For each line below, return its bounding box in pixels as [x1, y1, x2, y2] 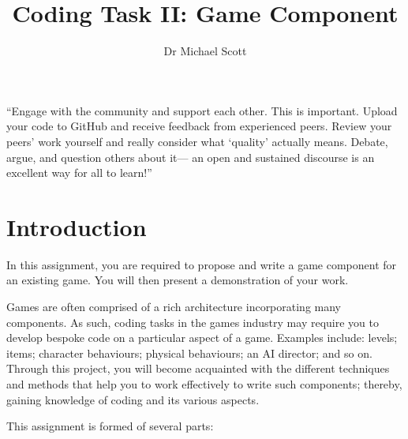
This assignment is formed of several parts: [6, 418, 214, 434]
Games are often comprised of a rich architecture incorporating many [6, 298, 342, 314]
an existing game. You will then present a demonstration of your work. [6, 272, 349, 288]
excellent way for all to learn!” [6, 164, 152, 181]
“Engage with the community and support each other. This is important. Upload [6, 102, 398, 118]
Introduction [6, 210, 147, 242]
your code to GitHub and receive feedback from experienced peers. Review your [6, 118, 392, 134]
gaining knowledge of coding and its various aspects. [6, 391, 260, 407]
